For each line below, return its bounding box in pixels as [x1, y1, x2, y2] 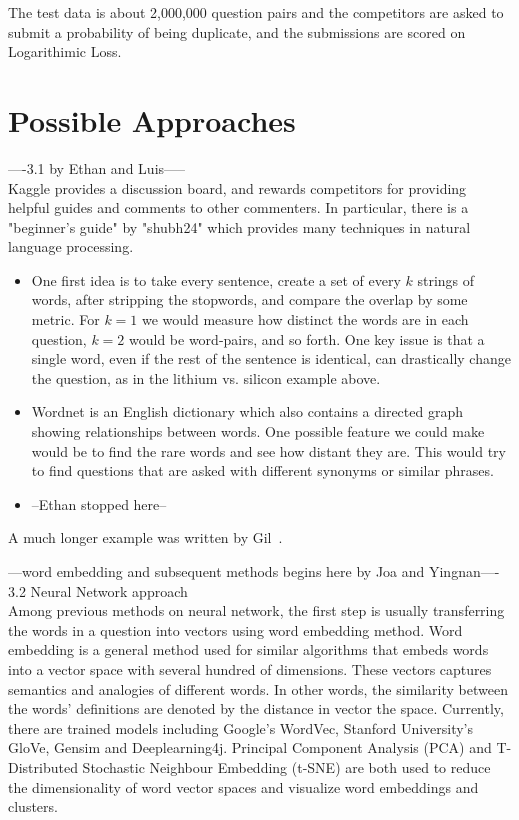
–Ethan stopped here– [31, 493, 167, 514]
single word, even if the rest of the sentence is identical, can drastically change [31, 348, 511, 369]
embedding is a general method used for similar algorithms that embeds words [8, 639, 489, 660]
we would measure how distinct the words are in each [142, 309, 469, 330]
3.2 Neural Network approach [8, 580, 188, 601]
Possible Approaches [8, 99, 296, 140]
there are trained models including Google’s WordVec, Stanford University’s [8, 717, 474, 738]
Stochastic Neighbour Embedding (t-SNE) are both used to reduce [82, 756, 491, 777]
